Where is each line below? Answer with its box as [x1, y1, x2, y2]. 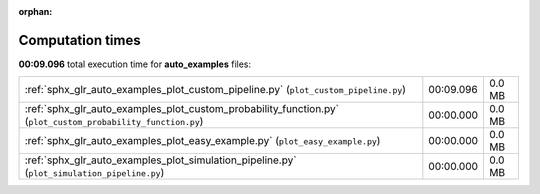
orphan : [18, 6, 53, 17]
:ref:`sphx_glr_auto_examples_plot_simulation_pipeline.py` [24, 153, 297, 167]
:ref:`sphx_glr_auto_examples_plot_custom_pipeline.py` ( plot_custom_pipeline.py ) [24, 83, 407, 97]
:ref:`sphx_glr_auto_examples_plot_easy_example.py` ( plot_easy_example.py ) [24, 134, 381, 148]
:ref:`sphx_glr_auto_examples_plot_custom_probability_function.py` [24, 102, 340, 116]
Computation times [18, 31, 141, 49]
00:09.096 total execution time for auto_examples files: [18, 58, 252, 70]
